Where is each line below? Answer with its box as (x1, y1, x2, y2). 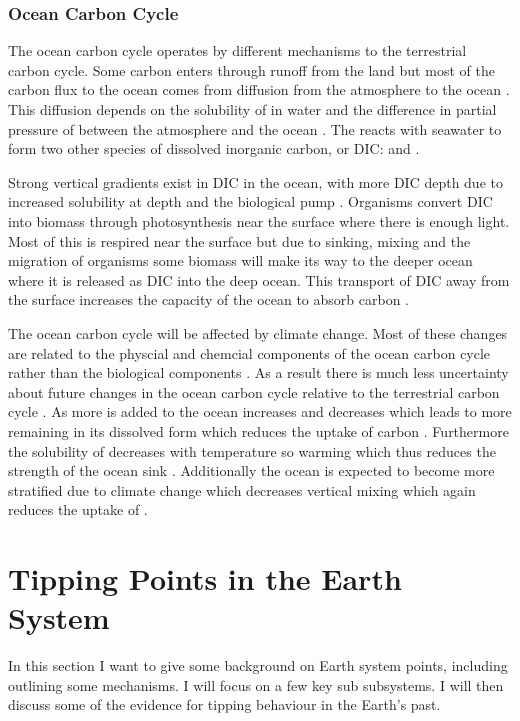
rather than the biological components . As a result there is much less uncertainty (8, 362, 509, 383)
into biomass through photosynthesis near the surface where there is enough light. (8, 210, 510, 231)
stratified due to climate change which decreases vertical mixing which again (8, 479, 476, 500)
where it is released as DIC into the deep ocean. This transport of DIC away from (8, 269, 510, 290)
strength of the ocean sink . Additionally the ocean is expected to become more (8, 460, 495, 481)
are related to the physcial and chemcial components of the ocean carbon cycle (8, 342, 491, 363)
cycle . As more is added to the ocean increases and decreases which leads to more (8, 401, 512, 422)
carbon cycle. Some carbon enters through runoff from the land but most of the (8, 59, 495, 80)
